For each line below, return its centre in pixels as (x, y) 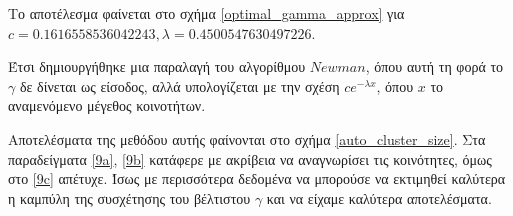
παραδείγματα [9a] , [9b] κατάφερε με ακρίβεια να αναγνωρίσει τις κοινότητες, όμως (250, 158)
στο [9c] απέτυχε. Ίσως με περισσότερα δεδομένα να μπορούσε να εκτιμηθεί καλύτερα (257, 178)
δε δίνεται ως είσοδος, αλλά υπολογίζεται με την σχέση (179, 85)
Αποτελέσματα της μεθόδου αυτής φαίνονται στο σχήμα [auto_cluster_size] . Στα (247, 138)
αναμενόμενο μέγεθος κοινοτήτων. (107, 105)
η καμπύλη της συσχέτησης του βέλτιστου (129, 197)
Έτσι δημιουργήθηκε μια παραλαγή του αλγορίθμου (157, 66)
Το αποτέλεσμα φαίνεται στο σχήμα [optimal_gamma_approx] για (206, 13)
